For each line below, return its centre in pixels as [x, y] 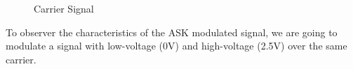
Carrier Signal [64, 8]
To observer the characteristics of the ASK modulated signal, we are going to [172, 32]
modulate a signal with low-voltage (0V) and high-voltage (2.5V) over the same [176, 46]
